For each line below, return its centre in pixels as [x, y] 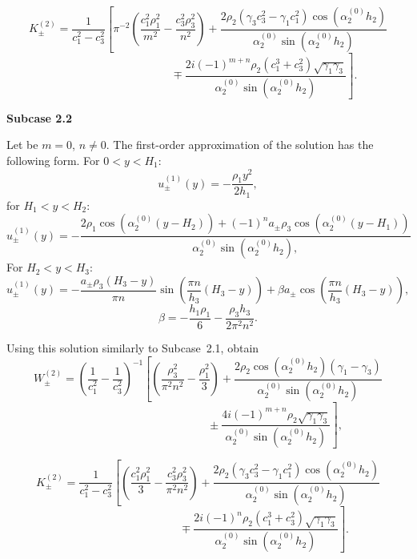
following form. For [53, 160]
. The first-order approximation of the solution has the [240, 145]
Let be [22, 145]
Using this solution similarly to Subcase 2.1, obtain [133, 348]
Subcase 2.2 [39, 117]
